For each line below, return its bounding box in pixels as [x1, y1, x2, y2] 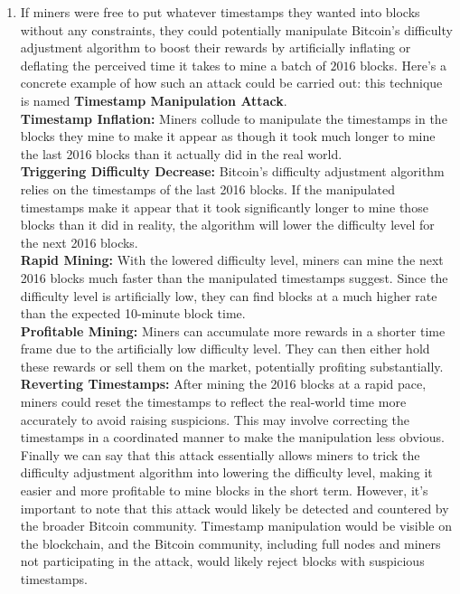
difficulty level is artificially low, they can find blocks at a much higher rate [20, 286, 437, 305]
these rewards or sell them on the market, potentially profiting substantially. [20, 356, 444, 375]
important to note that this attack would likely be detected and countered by [20, 498, 449, 517]
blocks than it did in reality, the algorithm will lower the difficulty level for [20, 215, 435, 234]
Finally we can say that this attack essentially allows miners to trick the [20, 445, 420, 464]
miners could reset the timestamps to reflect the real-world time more [20, 392, 407, 411]
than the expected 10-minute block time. [20, 304, 246, 323]
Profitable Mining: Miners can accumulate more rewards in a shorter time [20, 321, 446, 340]
